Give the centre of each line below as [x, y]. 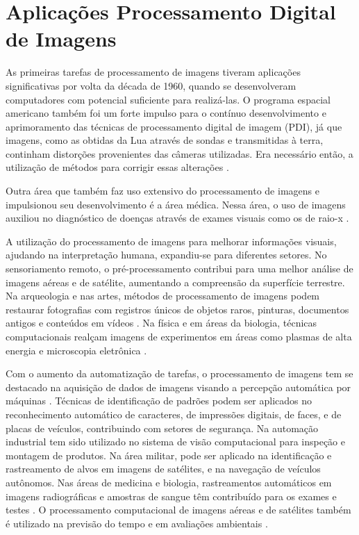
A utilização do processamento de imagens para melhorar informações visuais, [171, 241]
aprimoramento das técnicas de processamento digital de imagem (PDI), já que [174, 126]
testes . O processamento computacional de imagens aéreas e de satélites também [178, 510]
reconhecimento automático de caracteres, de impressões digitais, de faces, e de [174, 414]
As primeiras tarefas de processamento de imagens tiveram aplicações [153, 72]
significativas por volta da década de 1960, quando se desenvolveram [151, 85]
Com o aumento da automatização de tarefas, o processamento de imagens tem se [179, 373]
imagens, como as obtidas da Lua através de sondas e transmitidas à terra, [165, 140]
